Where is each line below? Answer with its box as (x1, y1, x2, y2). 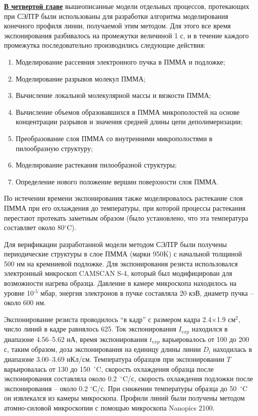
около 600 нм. (4, 297, 46, 308)
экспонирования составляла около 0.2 (4, 373, 117, 384)
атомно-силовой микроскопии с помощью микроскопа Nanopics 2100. (4, 402, 215, 413)
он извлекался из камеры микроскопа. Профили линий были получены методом (4, 393, 245, 403)
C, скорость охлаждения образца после (96, 363, 214, 374)
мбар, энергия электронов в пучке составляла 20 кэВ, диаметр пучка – (40, 287, 254, 298)
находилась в (213, 344, 252, 354)
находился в (192, 324, 228, 334)
